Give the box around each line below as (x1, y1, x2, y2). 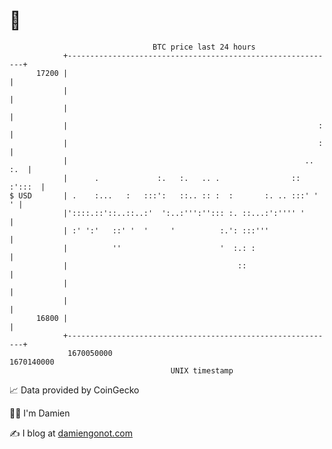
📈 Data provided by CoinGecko (9, 384, 140, 396)
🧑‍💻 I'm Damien (9, 407, 71, 419)
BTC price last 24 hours (152, 42, 256, 52)
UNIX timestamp (170, 365, 234, 376)
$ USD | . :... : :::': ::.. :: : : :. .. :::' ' (9, 190, 319, 201)
